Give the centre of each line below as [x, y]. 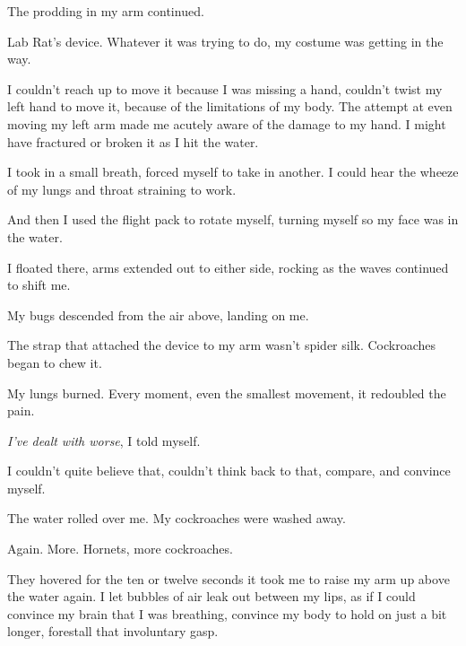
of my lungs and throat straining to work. [122, 189]
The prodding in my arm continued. [106, 11]
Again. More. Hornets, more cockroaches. [120, 549]
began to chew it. [55, 362]
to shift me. [39, 285]
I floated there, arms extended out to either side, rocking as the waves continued [228, 267]
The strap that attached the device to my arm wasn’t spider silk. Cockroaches [222, 345]
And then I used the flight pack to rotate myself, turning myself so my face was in [233, 219]
